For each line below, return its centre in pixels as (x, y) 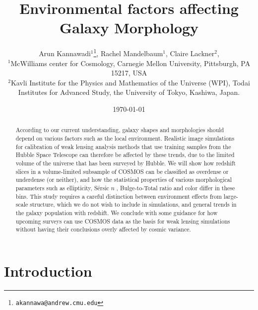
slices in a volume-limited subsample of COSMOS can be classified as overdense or (122, 171)
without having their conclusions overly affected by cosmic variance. (103, 229)
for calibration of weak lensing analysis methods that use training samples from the (123, 146)
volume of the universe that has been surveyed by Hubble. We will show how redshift (126, 163)
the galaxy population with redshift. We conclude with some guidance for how (117, 212)
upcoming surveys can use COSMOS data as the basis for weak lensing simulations (123, 221)
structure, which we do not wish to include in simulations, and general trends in (133, 204)
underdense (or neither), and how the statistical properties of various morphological (124, 180)
